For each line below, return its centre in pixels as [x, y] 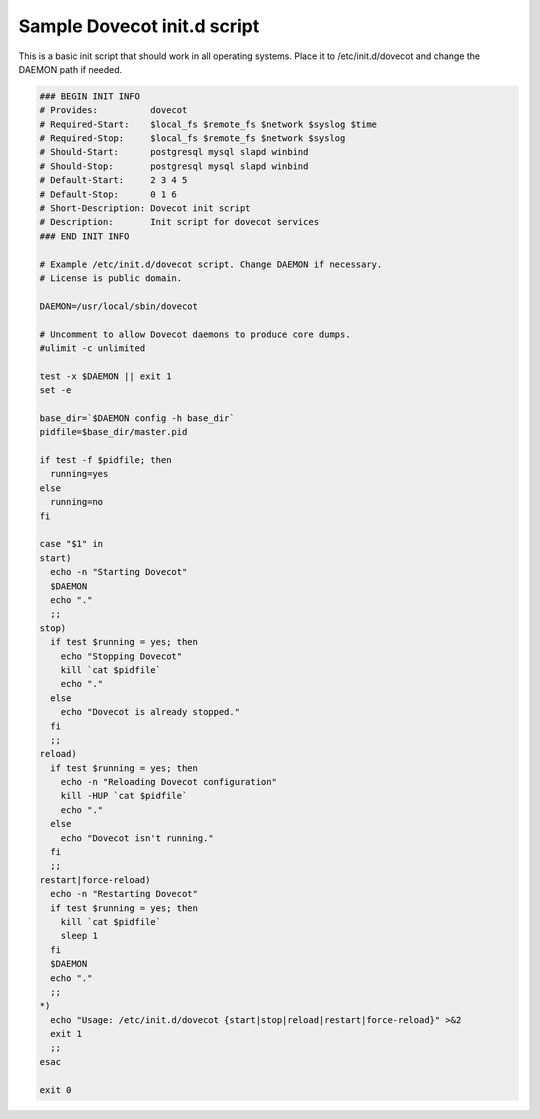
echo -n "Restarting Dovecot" [124, 894]
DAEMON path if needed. [70, 69]
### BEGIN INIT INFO [89, 96]
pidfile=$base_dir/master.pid [113, 432]
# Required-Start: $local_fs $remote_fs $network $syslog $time [208, 124]
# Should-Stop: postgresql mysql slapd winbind [174, 166]
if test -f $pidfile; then [105, 460]
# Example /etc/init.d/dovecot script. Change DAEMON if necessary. [211, 264]
